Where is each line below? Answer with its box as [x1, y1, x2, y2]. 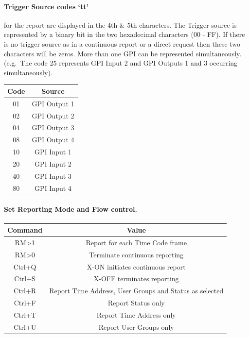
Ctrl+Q [13, 261, 36, 271]
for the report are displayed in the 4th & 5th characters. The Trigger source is [4, 19, 237, 30]
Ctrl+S [14, 273, 36, 284]
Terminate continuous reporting [89, 249, 184, 259]
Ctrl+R [14, 286, 36, 296]
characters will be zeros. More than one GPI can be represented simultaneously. [4, 48, 242, 58]
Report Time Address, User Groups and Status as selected [49, 286, 224, 296]
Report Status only [107, 298, 165, 308]
